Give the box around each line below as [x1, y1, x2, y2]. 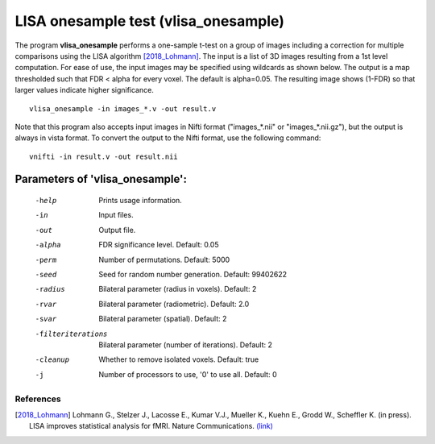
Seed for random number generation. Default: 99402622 [98, 270, 288, 280]
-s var [35, 314, 57, 324]
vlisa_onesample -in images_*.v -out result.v [29, 104, 217, 113]
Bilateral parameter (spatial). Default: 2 [98, 314, 227, 324]
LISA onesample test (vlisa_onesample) [14, 12, 285, 30]
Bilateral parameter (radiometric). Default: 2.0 [98, 299, 250, 309]
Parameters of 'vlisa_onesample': [14, 172, 187, 186]
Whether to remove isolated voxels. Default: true [98, 355, 259, 364]
